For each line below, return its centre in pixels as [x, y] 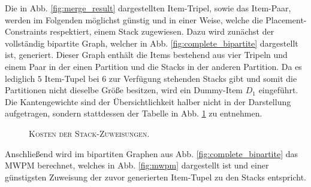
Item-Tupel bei [72, 78]
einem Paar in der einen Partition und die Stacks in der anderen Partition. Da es [153, 66]
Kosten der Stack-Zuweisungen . [89, 133]
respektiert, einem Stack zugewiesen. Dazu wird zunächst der [162, 31]
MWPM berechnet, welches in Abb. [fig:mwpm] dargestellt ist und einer [137, 165]
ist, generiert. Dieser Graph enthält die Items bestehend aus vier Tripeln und [146, 55]
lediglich [20, 78]
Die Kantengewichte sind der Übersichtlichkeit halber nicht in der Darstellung [148, 101]
